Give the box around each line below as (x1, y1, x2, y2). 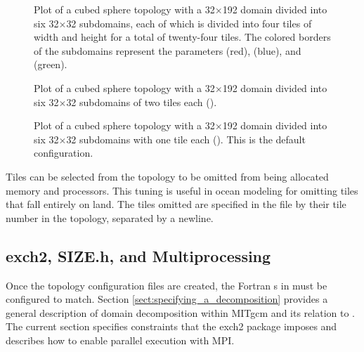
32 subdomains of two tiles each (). (66, 94, 217, 109)
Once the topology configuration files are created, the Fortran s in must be (6, 278, 327, 292)
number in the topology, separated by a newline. (6, 210, 214, 225)
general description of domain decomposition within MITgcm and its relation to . (6, 305, 355, 320)
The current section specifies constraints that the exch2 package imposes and (6, 319, 337, 334)
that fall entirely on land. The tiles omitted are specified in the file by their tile (6, 197, 346, 211)
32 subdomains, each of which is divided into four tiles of (66, 15, 312, 30)
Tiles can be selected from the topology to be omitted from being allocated (6, 169, 329, 183)
